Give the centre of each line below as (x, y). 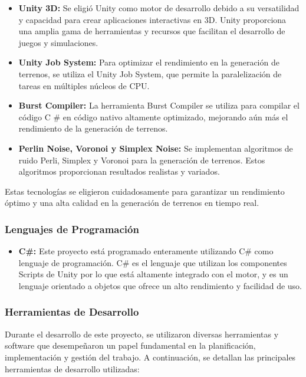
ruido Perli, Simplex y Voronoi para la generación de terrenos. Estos (142, 160)
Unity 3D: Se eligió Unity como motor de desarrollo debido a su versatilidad (159, 8)
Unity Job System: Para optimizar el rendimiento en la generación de (149, 62)
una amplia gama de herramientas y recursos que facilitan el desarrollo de (152, 31)
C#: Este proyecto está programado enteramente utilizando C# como (146, 251)
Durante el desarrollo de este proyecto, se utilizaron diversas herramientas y (142, 334)
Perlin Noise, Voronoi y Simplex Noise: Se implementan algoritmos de (156, 148)
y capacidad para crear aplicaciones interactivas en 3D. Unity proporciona (152, 19)
